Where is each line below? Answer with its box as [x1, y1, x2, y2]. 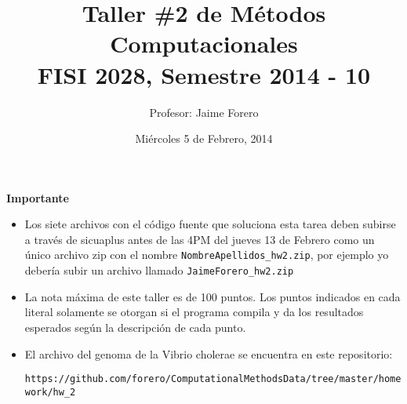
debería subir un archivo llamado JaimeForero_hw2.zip [24, 262, 294, 278]
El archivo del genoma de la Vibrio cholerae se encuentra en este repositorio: [24, 345, 393, 362]
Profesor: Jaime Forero [149, 104, 259, 120]
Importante [6, 189, 69, 206]
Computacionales [110, 27, 298, 60]
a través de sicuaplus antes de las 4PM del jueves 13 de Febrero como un [24, 231, 375, 247]
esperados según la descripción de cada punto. [24, 318, 246, 335]
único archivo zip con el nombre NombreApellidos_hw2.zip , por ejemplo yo [24, 246, 389, 263]
